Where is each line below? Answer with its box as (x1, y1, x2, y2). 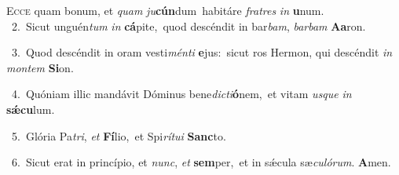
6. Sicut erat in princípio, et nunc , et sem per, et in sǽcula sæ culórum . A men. (11, 154, 391, 170)
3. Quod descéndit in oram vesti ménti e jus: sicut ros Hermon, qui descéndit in (11, 44, 393, 60)
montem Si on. (6, 59, 74, 75)
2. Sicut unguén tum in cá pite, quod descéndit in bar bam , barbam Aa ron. (11, 17, 366, 34)
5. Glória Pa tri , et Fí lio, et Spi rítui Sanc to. (11, 127, 226, 144)
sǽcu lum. (6, 100, 55, 117)
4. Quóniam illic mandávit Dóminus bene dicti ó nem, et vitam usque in (11, 86, 352, 102)
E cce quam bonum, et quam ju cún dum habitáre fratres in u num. (6, 2, 324, 18)
